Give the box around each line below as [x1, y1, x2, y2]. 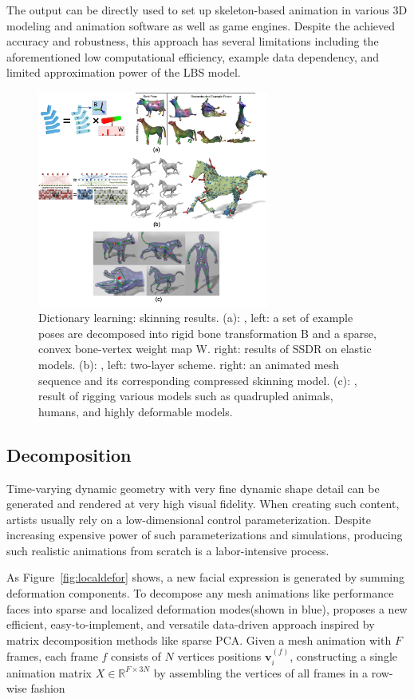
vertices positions [177, 648, 262, 665]
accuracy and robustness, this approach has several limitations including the [6, 33, 379, 50]
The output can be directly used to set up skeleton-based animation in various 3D [6, 2, 408, 18]
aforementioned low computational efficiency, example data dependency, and [6, 48, 380, 65]
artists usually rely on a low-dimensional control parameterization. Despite [6, 510, 371, 527]
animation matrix [6, 664, 93, 681]
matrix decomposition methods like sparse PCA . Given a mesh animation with [6, 631, 392, 648]
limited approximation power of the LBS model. [6, 64, 241, 81]
